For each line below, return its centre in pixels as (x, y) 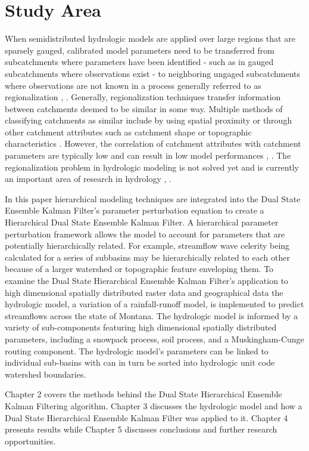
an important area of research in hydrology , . (88, 179)
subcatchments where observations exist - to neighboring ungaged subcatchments (153, 73)
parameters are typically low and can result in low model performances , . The (148, 155)
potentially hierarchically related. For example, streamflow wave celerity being (147, 245)
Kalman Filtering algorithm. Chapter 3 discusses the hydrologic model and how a (154, 405)
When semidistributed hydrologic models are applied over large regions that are (150, 38)
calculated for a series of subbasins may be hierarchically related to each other (147, 257)
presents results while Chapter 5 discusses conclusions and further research (141, 429)
